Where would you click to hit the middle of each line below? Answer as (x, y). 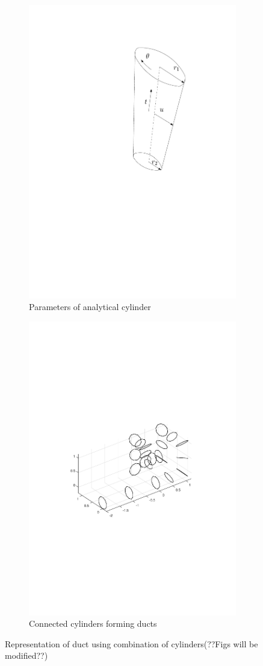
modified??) (26, 655)
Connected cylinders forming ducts (93, 623)
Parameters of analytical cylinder (90, 307)
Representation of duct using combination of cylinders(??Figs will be (131, 643)
